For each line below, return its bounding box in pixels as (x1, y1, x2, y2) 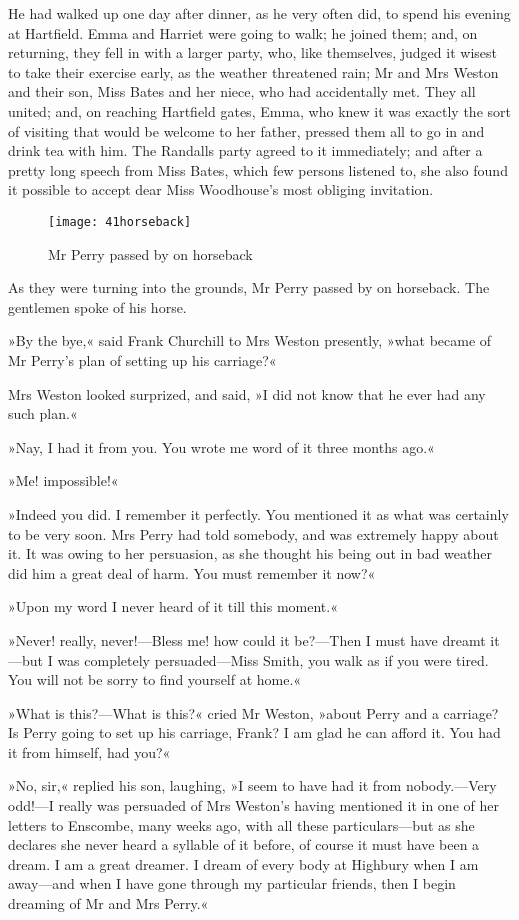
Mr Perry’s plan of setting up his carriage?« (8, 349, 277, 370)
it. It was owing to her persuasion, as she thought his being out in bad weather (8, 543, 492, 564)
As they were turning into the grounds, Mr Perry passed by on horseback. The (8, 277, 490, 298)
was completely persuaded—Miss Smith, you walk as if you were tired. (57, 649, 489, 670)
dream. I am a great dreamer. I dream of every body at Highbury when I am (8, 853, 479, 874)
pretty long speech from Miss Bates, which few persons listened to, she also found (8, 159, 508, 180)
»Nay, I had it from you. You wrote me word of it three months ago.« (8, 436, 435, 457)
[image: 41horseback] (48, 214, 192, 229)
